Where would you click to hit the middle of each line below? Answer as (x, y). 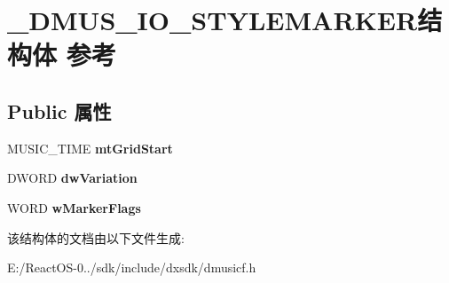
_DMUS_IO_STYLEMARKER (213, 20)
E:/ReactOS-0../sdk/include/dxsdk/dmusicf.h (132, 267)
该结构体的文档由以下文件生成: (96, 237)
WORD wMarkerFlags (74, 207)
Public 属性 (59, 110)
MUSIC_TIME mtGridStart (90, 148)
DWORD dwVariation (72, 178)
